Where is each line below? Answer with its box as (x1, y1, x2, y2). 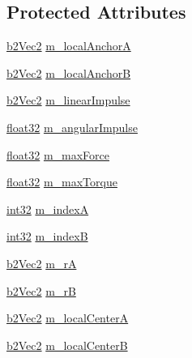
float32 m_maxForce (6, 146, 110, 163)
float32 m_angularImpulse (6, 118, 138, 135)
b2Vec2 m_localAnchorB (6, 64, 131, 81)
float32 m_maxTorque (6, 173, 117, 190)
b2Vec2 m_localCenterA (6, 309, 129, 326)
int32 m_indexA (6, 200, 89, 217)
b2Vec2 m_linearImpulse (6, 92, 130, 109)
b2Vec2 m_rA (6, 254, 77, 271)
